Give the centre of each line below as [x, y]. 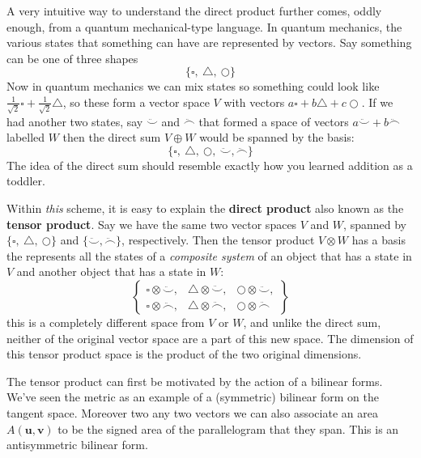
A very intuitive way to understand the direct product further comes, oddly [194, 11]
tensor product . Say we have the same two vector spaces [152, 224]
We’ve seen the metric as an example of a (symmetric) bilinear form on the [193, 397]
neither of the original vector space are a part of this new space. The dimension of [210, 338]
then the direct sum [112, 137]
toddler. [26, 181]
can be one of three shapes [72, 58]
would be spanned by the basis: [277, 137]
